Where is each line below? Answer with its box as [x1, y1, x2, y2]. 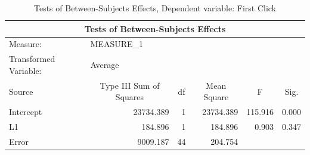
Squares [115, 91, 144, 103]
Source [9, 85, 33, 97]
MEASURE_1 [90, 38, 144, 50]
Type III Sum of [100, 79, 160, 91]
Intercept [9, 106, 42, 118]
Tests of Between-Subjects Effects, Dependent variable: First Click [33, 2, 277, 14]
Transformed [9, 52, 55, 65]
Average [90, 58, 119, 71]
